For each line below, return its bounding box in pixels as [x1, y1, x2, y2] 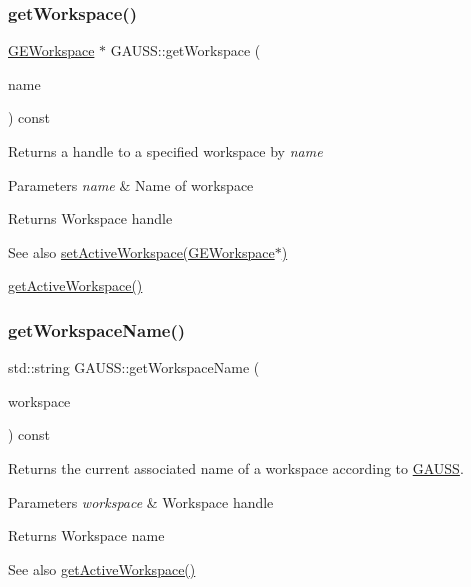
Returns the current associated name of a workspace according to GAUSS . [8, 457, 464, 478]
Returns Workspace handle [8, 208, 173, 229]
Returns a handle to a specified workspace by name [8, 141, 323, 161]
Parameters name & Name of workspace [8, 174, 254, 195]
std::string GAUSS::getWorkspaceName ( [8, 357, 260, 378]
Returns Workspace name [8, 525, 165, 546]
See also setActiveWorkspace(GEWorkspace [8, 241, 275, 262]
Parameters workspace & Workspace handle [8, 491, 274, 512]
